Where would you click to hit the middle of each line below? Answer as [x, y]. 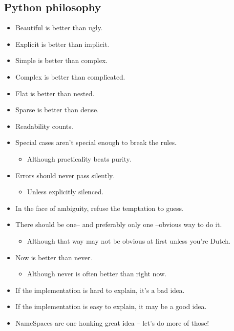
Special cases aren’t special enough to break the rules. [96, 142]
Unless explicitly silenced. [65, 192]
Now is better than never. [54, 257]
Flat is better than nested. [55, 93]
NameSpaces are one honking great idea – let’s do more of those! [112, 322]
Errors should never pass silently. [65, 175]
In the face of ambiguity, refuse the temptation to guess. [99, 208]
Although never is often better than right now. [97, 274]
